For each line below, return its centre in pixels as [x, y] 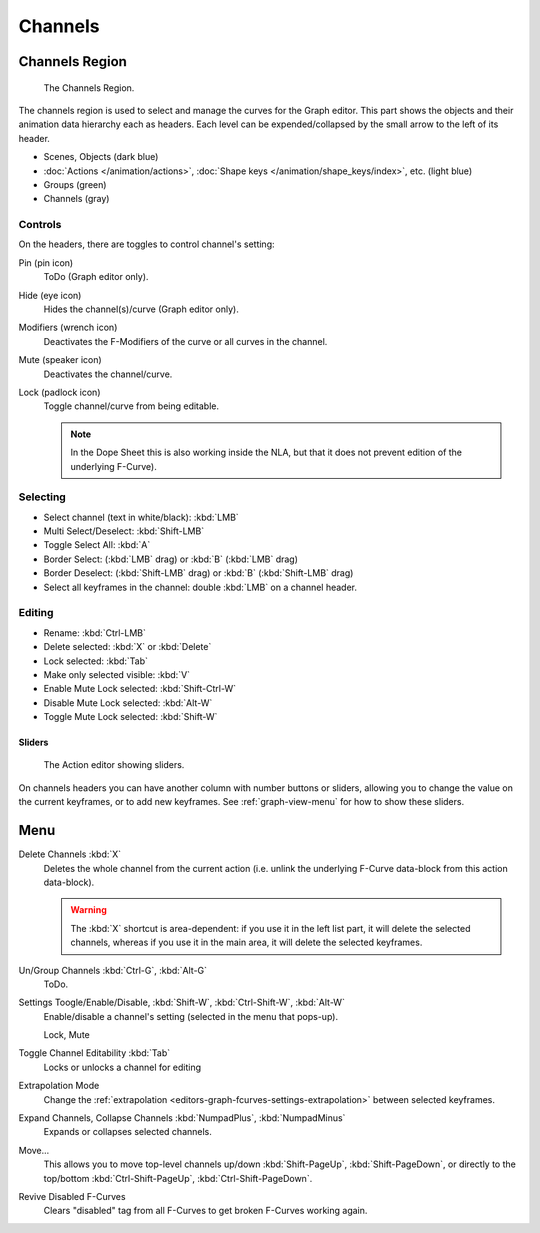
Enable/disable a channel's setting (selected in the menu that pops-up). [191, 1016]
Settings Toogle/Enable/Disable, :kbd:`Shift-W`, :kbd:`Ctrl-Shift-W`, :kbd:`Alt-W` [181, 1002]
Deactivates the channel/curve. [108, 374]
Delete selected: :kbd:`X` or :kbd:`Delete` [127, 647]
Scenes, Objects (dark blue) [101, 157]
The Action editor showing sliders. [114, 765]
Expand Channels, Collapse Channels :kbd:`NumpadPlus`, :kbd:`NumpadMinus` [182, 1118]
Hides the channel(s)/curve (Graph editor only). [141, 309]
